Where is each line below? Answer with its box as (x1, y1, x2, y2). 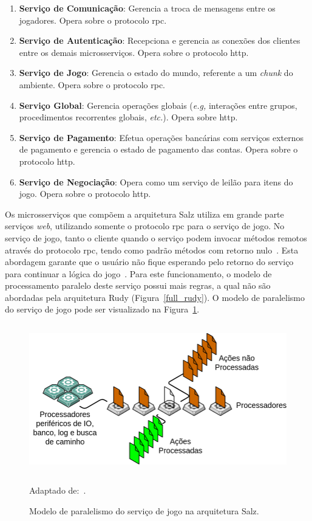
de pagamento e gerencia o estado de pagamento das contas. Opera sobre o (19, 143, 298, 156)
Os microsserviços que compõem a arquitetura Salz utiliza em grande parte (5, 207, 284, 220)
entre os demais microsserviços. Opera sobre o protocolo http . (19, 46, 249, 58)
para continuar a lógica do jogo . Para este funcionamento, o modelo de (5, 267, 272, 280)
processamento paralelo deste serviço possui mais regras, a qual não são (5, 279, 271, 292)
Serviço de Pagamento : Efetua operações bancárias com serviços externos (19, 131, 304, 143)
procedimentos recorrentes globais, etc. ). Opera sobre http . (19, 111, 238, 123)
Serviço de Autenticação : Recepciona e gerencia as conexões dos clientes (19, 34, 300, 47)
